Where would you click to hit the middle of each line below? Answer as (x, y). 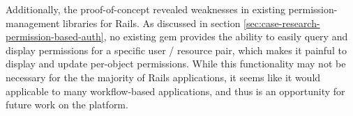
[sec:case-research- (282, 23)
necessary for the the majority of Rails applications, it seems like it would (163, 77)
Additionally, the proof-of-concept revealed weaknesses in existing (145, 9)
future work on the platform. (67, 105)
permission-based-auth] (55, 36)
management (33, 23)
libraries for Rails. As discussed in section (152, 23)
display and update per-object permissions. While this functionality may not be (176, 64)
